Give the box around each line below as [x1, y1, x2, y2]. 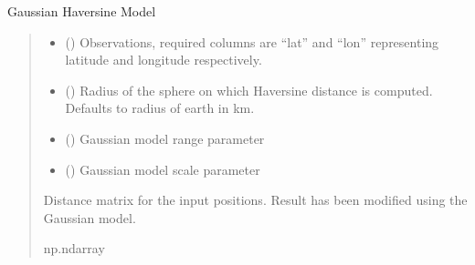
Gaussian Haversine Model [7, 2, 156, 20]
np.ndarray [43, 239, 105, 258]
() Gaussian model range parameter [65, 128, 265, 148]
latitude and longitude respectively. [65, 50, 262, 69]
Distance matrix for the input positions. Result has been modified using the [43, 190, 468, 209]
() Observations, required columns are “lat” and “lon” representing [65, 32, 439, 51]
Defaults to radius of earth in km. [65, 98, 255, 117]
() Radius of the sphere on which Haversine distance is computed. [65, 80, 433, 99]
